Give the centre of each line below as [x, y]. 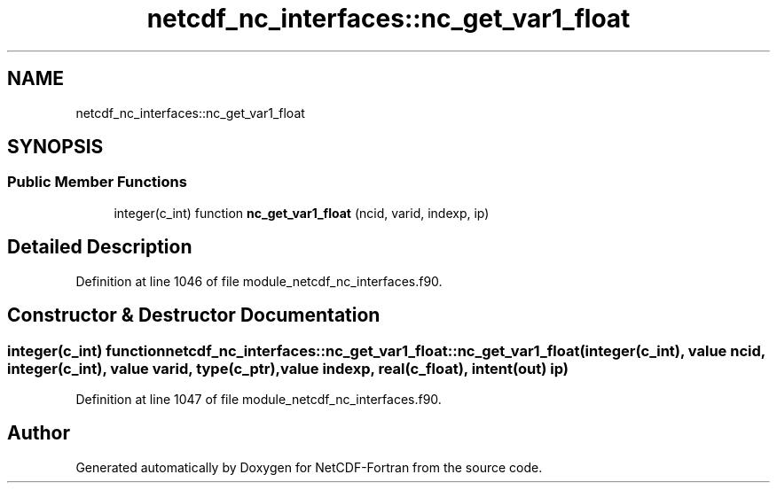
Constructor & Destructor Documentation [194, 315]
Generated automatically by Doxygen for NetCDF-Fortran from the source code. [309, 467]
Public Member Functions [97, 182]
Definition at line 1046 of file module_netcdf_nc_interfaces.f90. [259, 281]
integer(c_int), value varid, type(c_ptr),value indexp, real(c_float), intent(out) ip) [288, 368]
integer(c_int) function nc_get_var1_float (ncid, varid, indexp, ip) [302, 213]
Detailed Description [100, 247]
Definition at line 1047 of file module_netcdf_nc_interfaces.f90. [259, 399]
